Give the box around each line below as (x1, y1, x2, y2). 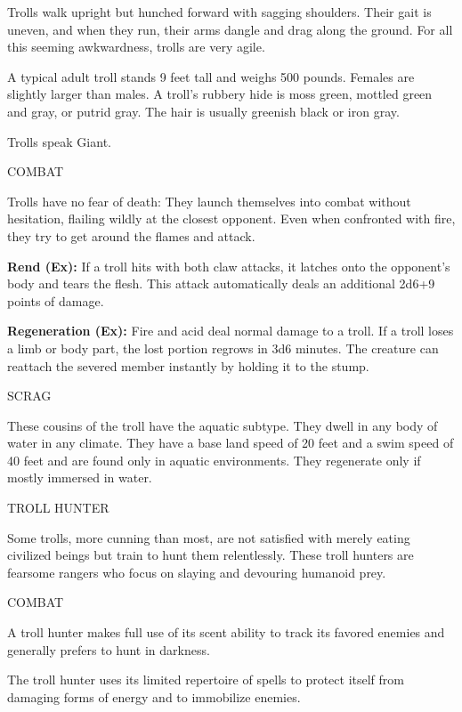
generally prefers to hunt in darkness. (7, 640, 210, 659)
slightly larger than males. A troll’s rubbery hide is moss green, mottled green (7, 85, 433, 103)
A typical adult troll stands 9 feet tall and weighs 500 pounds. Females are (7, 67, 415, 85)
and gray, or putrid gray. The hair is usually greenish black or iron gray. (7, 101, 400, 120)
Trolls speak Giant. (7, 132, 111, 150)
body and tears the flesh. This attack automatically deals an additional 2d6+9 (7, 274, 435, 293)
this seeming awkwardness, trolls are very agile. (7, 37, 265, 56)
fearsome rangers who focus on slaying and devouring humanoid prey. (7, 562, 386, 581)
